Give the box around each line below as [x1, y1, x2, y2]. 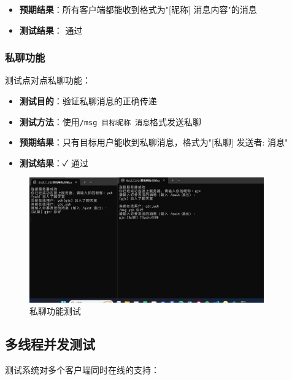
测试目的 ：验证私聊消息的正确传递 [19, 95, 157, 107]
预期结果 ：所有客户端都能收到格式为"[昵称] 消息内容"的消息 [19, 3, 257, 15]
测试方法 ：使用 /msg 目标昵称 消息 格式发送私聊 [19, 115, 202, 128]
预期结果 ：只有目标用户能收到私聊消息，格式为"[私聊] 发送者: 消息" [19, 136, 288, 149]
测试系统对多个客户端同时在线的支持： [5, 363, 159, 376]
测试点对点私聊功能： [5, 74, 91, 87]
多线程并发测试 [5, 335, 95, 354]
